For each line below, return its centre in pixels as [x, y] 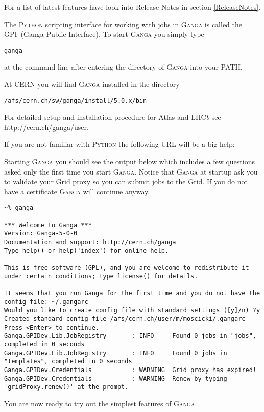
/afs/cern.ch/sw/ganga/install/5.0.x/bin [76, 101]
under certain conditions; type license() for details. [101, 276]
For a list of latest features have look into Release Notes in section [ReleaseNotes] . [133, 7]
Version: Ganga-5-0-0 [41, 234]
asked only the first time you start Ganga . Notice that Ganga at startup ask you [131, 171]
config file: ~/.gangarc [46, 302]
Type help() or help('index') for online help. [87, 251]
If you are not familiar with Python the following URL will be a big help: [119, 144]
